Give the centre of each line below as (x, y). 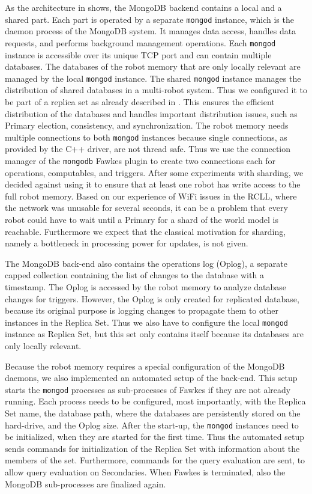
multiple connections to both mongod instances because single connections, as (146, 137)
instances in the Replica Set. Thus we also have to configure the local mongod (146, 322)
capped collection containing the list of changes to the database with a (134, 275)
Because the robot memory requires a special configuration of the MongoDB (145, 366)
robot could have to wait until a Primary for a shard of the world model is (142, 219)
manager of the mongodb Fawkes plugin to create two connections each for (140, 160)
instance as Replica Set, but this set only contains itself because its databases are (154, 334)
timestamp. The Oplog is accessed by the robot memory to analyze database (146, 286)
